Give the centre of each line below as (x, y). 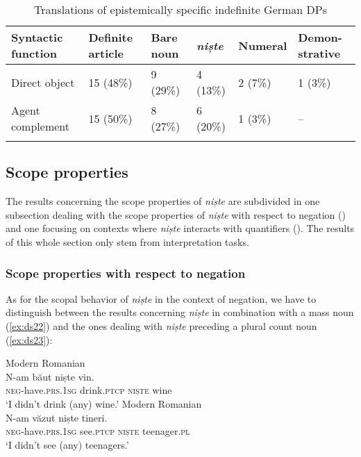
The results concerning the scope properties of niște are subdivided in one (163, 201)
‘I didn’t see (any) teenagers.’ (67, 444)
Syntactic (37, 37)
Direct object (43, 82)
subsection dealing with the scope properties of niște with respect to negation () (176, 214)
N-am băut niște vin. (50, 376)
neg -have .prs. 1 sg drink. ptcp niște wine (89, 390)
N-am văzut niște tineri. (57, 417)
